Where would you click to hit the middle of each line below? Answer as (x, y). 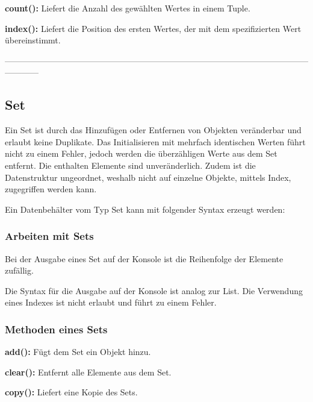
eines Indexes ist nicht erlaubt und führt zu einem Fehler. (111, 302)
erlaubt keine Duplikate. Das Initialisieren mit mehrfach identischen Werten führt (155, 141)
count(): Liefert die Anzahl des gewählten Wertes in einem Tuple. (128, 8)
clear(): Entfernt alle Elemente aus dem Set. (88, 372)
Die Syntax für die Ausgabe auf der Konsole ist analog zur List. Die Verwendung (154, 290)
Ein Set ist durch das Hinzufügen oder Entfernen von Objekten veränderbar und (153, 130)
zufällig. (19, 270)
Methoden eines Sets (56, 329)
